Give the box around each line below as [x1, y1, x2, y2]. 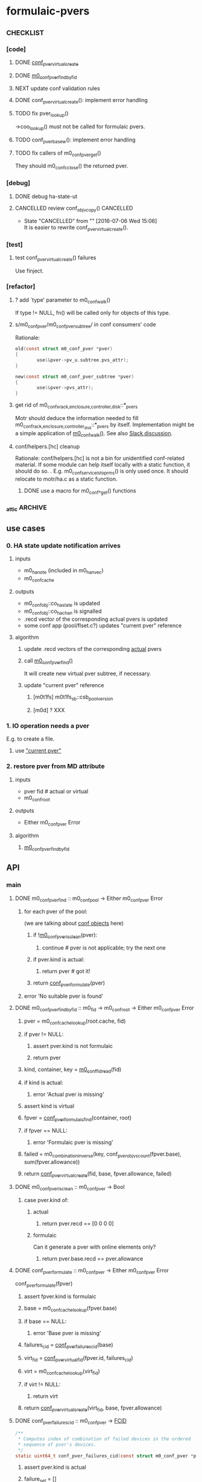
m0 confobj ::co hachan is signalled [24, 607, 102, 616]
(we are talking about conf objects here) [24, 919, 124, 927]
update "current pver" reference [24, 682, 104, 689]
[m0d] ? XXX [33, 707, 65, 714]
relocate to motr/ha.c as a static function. [14, 475, 118, 482]
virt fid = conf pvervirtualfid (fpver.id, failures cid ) [24, 1354, 134, 1363]
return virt [33, 1392, 58, 1400]
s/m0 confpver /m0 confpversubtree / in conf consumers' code [14, 321, 156, 330]
